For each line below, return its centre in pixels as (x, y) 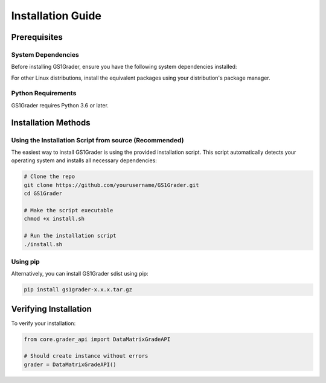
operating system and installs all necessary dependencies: (84, 160)
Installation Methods (51, 123)
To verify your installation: (43, 323)
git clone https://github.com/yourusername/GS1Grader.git (111, 185)
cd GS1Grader (43, 194)
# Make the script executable (69, 210)
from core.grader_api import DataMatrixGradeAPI (97, 339)
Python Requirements (44, 93)
